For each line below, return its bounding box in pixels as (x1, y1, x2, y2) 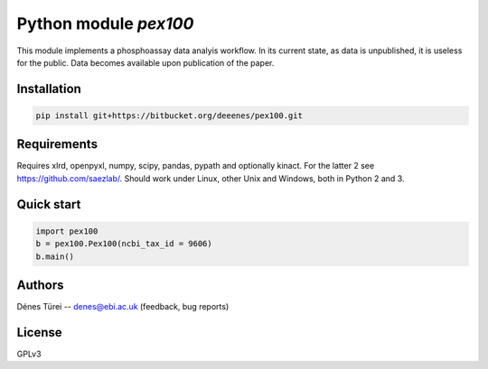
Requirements (16, 136, 99, 152)
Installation (16, 81, 81, 97)
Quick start (16, 197, 81, 212)
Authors (16, 278, 64, 293)
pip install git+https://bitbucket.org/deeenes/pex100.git (35, 110, 303, 121)
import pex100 (35, 226, 99, 236)
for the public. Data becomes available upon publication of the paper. (16, 57, 275, 68)
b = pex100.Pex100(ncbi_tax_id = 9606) (35, 239, 212, 249)
